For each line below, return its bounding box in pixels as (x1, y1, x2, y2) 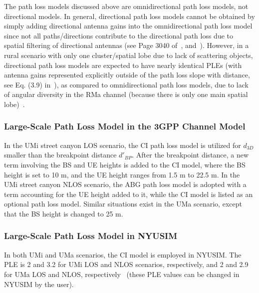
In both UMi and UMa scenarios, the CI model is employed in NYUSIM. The (4, 249, 242, 259)
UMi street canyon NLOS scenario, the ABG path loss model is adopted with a (4, 179, 247, 189)
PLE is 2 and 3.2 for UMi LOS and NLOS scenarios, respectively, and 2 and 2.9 (4, 259, 249, 269)
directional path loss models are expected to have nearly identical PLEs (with (4, 59, 242, 70)
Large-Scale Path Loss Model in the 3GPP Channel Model (4, 120, 246, 132)
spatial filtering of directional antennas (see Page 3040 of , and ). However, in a (4, 40, 249, 50)
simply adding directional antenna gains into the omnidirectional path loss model (4, 20, 253, 31)
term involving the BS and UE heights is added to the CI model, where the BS (4, 159, 246, 169)
